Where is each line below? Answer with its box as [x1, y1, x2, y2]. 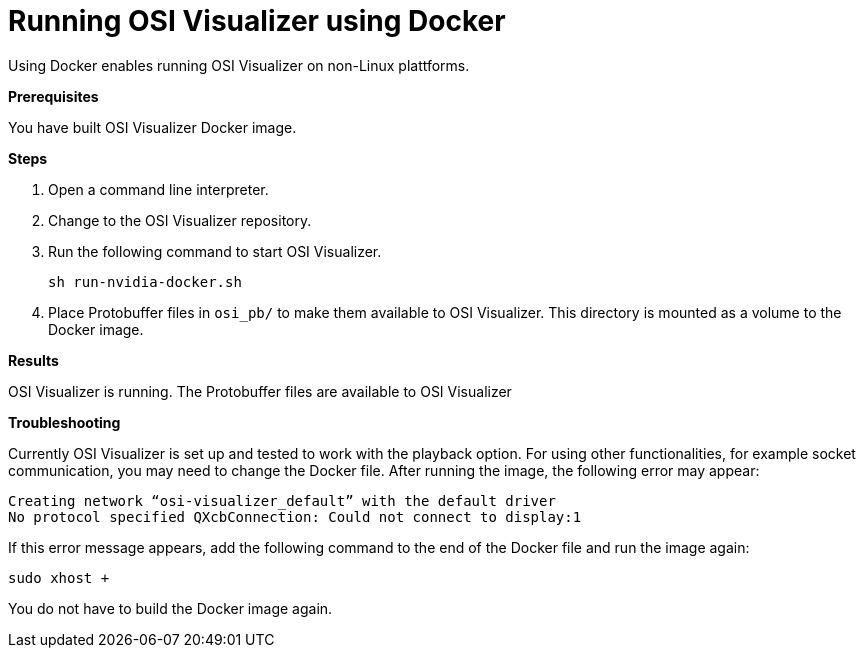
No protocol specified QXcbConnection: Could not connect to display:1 [8, 508, 582, 525]
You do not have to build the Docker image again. [8, 599, 333, 617]
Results [8, 351, 59, 369]
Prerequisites [8, 87, 99, 105]
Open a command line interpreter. [48, 180, 269, 198]
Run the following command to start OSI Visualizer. [48, 242, 382, 260]
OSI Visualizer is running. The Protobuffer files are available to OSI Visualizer [8, 382, 512, 400]
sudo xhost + [8, 569, 110, 586]
